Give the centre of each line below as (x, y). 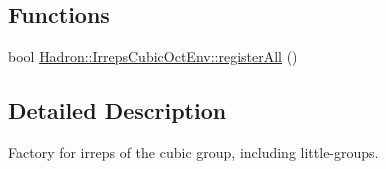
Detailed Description (117, 110)
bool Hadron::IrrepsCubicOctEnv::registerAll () (153, 56)
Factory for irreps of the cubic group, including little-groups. (193, 152)
